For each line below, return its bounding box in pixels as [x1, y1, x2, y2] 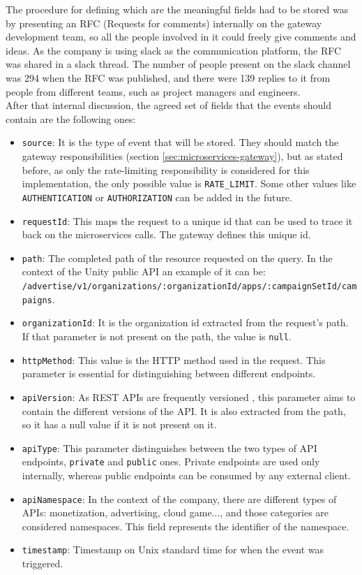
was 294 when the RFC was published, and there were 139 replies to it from [6, 70, 331, 85]
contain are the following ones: [6, 111, 136, 126]
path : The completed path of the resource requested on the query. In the [22, 250, 333, 265]
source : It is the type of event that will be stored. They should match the [22, 135, 339, 150]
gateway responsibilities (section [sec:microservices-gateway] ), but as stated [22, 149, 343, 163]
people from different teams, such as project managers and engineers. [6, 84, 301, 99]
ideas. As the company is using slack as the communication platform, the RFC [6, 43, 342, 57]
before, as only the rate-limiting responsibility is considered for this [22, 162, 310, 177]
